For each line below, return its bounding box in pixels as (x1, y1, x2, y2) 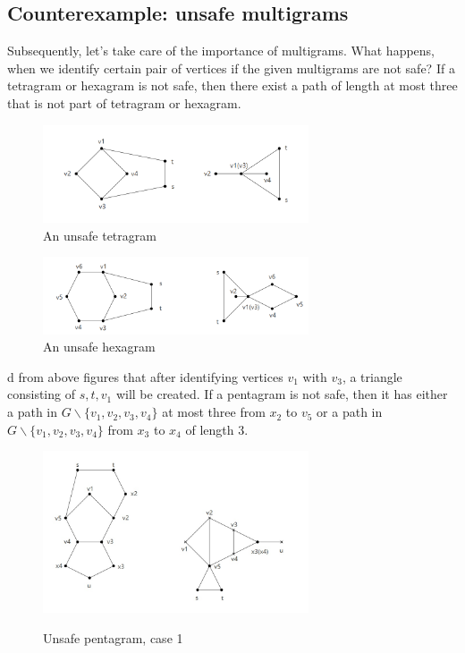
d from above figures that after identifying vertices (7, 367, 283, 386)
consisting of (7, 385, 75, 403)
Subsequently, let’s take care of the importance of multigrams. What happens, (7, 41, 435, 60)
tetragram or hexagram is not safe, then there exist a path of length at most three (7, 76, 458, 95)
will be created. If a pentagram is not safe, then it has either (115, 385, 448, 403)
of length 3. (185, 420, 249, 438)
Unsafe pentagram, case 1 (43, 628, 183, 647)
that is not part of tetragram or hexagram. (7, 93, 241, 112)
